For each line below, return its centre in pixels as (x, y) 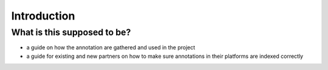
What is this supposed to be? (71, 32)
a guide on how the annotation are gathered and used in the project (111, 47)
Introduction (43, 16)
